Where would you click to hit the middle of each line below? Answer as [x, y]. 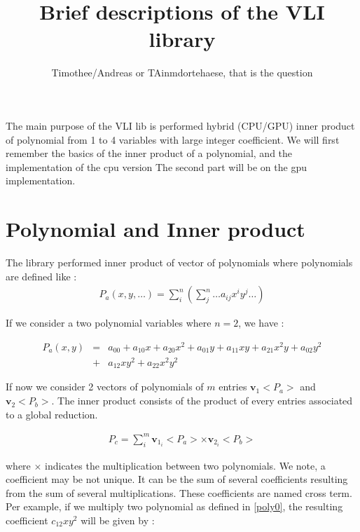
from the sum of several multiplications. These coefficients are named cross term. [179, 492]
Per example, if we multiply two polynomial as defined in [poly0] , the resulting [174, 506]
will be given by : [118, 520]
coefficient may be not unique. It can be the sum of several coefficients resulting [177, 479]
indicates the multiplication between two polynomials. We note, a [185, 465]
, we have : [261, 323]
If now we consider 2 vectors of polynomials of [105, 387]
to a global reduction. [52, 414]
